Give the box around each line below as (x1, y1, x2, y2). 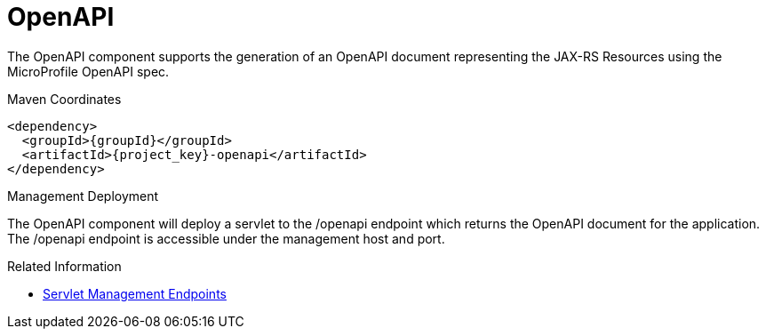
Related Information (7, 258, 122, 274)
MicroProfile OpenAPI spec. (7, 63, 170, 79)
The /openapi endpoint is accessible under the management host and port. (7, 230, 445, 246)
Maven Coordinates (7, 91, 122, 107)
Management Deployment (7, 188, 159, 204)
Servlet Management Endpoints (43, 285, 227, 301)
